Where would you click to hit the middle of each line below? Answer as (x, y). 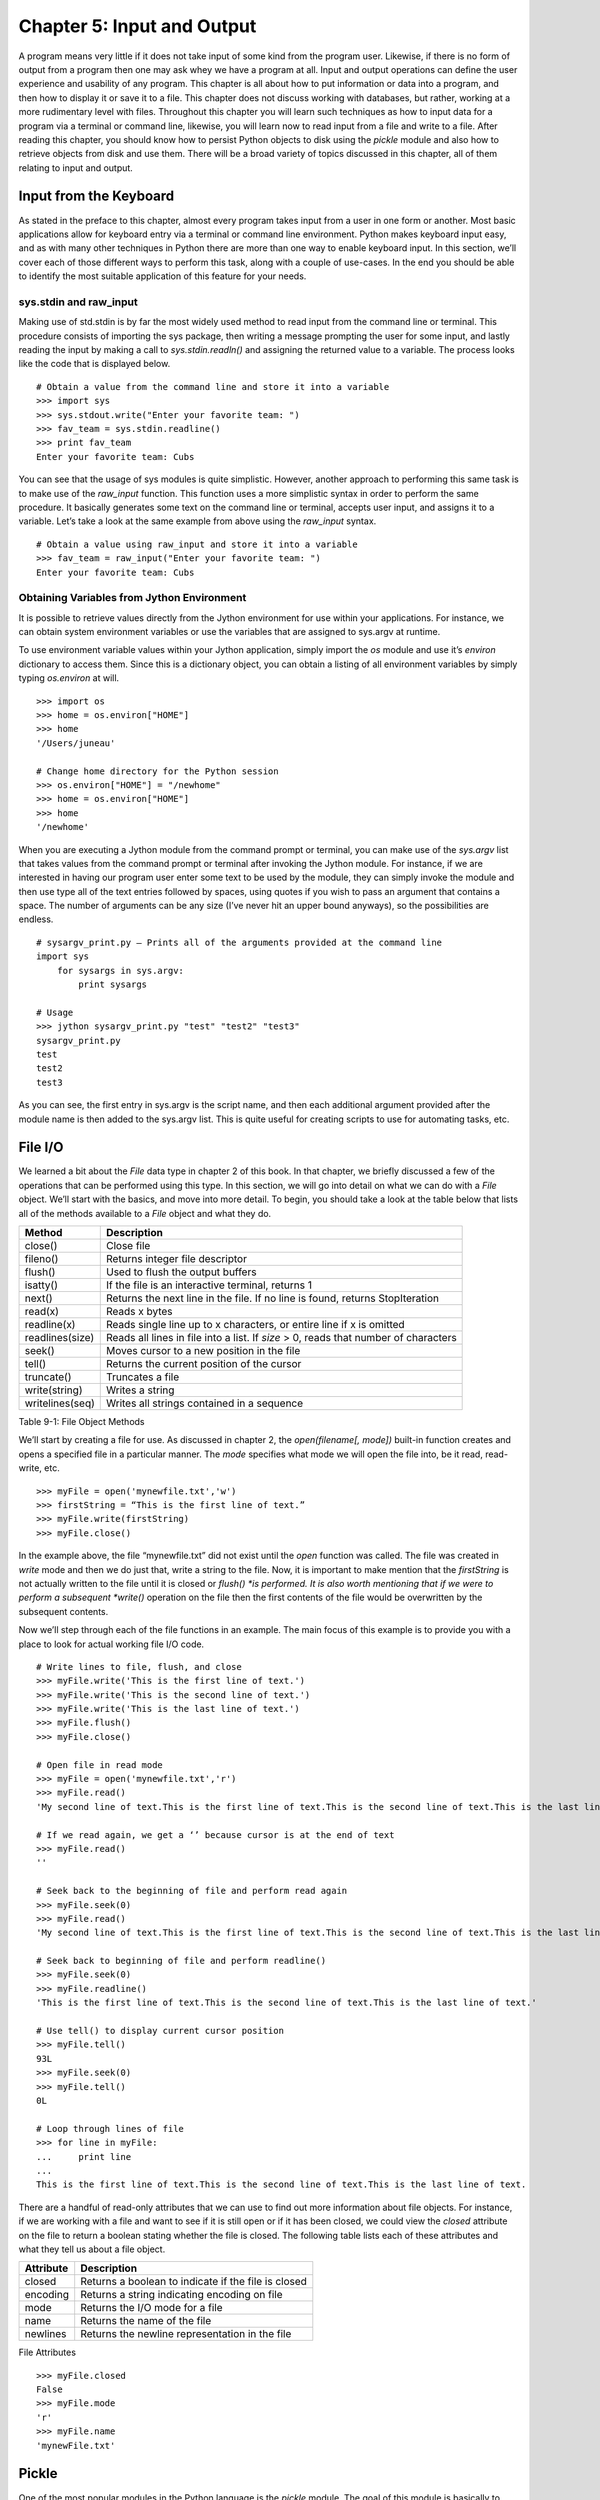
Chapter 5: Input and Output (137, 26)
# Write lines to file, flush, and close (139, 1666)
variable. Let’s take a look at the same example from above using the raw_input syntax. (197, 521)
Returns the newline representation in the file (186, 2334)
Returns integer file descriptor (176, 1259)
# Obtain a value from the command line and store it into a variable (213, 386)
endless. (36, 919)
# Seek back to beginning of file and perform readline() (181, 1961)
